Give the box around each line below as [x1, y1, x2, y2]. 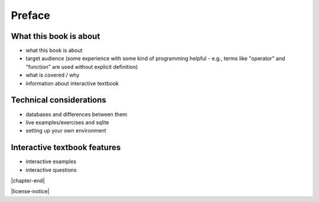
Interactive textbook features [11, 143, 121, 153]
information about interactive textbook [25, 80, 119, 87]
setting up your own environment [25, 127, 106, 134]
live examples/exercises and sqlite [25, 118, 109, 126]
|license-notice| [11, 188, 50, 195]
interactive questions [25, 166, 77, 173]
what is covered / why [25, 71, 80, 79]
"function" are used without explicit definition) [25, 63, 138, 70]
